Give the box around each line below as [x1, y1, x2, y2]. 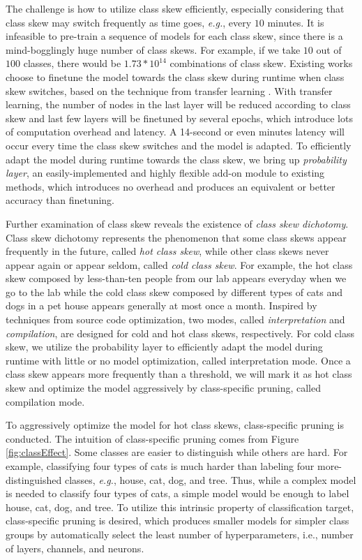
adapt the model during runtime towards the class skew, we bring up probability [6, 152, 347, 166]
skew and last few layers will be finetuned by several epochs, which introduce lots [6, 110, 353, 125]
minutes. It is [267, 15, 324, 29]
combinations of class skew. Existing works [169, 56, 353, 71]
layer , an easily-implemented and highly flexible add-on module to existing [6, 165, 325, 180]
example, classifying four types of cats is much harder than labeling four [6, 459, 315, 473]
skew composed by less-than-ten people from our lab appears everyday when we [6, 271, 347, 286]
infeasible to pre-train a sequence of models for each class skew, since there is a [6, 29, 343, 43]
